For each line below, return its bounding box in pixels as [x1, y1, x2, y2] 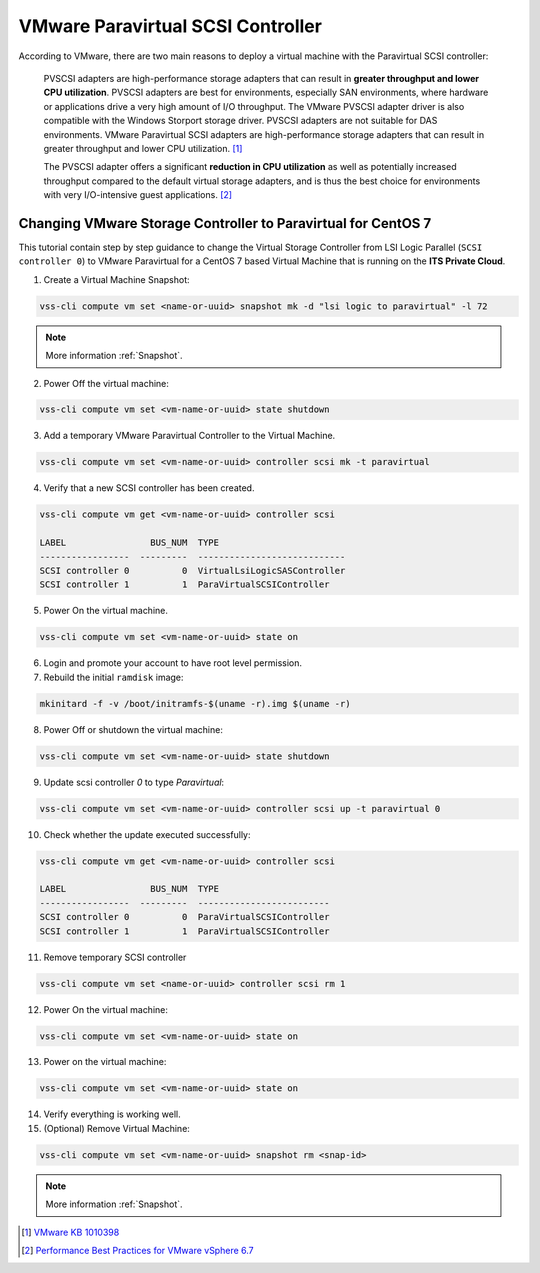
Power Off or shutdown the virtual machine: [43, 723, 224, 735]
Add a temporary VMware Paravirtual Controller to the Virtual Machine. [43, 430, 336, 442]
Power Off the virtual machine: [43, 377, 170, 389]
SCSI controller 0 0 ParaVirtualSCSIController [39, 911, 330, 923]
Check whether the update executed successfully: [43, 828, 251, 840]
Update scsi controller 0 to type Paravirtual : [43, 776, 225, 788]
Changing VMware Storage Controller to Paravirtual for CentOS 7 [18, 215, 432, 232]
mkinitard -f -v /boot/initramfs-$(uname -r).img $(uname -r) [39, 698, 351, 709]
